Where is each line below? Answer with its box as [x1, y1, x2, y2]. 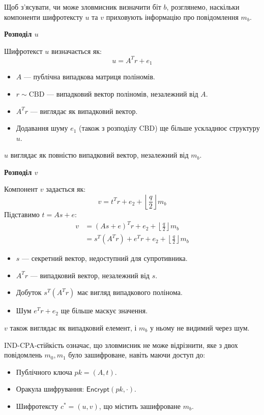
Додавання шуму [16, 123, 68, 133]
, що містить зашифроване [99, 400, 181, 411]
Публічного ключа [16, 366, 72, 377]
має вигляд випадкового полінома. [77, 287, 183, 298]
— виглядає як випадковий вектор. [30, 105, 138, 116]
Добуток [16, 287, 42, 298]
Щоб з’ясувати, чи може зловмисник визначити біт [4, 2, 161, 12]
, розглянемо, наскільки [166, 2, 240, 12]
